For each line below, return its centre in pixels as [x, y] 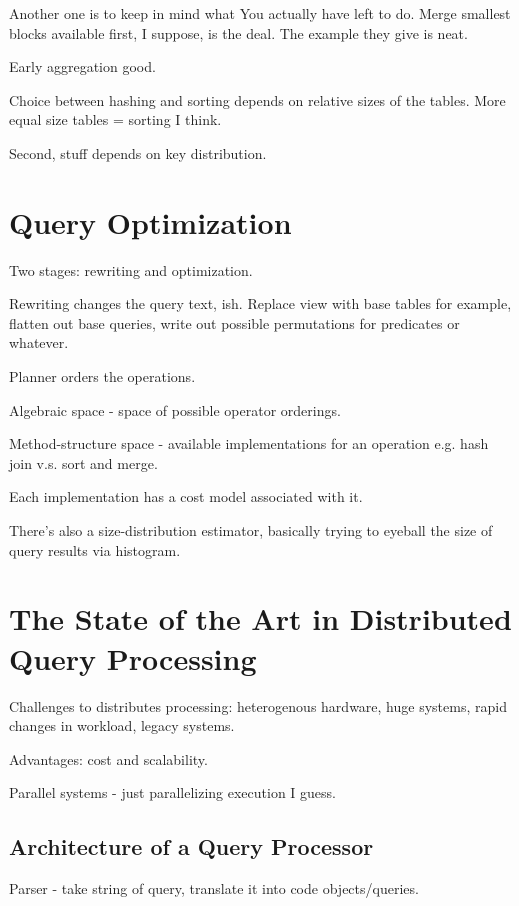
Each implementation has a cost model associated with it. [186, 496]
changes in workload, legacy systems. [122, 725]
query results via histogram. [95, 549]
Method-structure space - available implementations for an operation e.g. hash [249, 443]
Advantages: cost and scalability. [108, 758]
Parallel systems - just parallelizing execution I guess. [172, 792]
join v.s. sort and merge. [83, 462]
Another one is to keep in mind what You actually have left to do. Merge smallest [260, 13]
